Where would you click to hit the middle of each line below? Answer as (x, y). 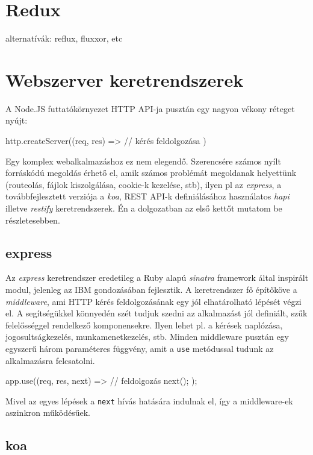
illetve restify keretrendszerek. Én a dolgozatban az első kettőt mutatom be (144, 208)
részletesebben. (33, 220)
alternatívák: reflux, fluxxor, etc (64, 38)
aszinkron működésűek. (48, 413)
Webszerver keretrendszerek (125, 79)
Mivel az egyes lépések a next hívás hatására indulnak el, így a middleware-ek (149, 400)
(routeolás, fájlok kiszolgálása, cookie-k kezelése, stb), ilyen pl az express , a (144, 184)
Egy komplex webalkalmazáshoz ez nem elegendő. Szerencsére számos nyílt (143, 161)
